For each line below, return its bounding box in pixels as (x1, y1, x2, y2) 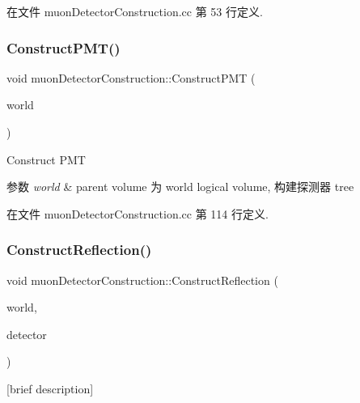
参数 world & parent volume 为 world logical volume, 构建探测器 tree (6, 178, 354, 195)
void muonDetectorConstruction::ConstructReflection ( (6, 271, 278, 288)
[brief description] (6, 380, 94, 397)
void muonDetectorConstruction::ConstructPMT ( (6, 69, 256, 86)
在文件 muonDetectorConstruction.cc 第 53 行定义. (6, 3, 263, 19)
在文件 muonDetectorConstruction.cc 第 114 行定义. (6, 205, 269, 222)
